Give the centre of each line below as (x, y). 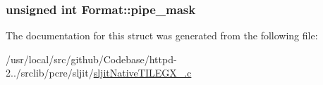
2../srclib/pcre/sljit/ (50, 73)
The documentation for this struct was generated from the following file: (162, 35)
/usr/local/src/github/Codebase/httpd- (91, 59)
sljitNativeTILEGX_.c (142, 73)
